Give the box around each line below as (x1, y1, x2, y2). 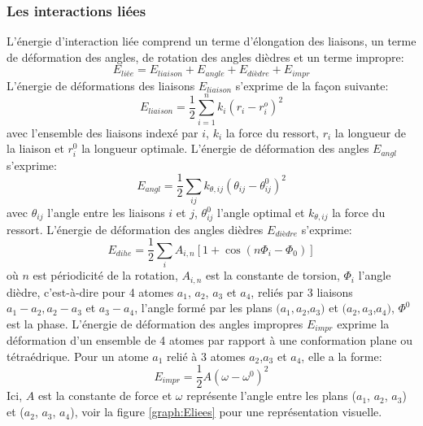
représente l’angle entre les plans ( (186, 387, 356, 404)
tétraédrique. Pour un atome (7, 347, 149, 364)
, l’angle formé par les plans (134, 299, 273, 316)
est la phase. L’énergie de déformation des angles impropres (7, 315, 303, 332)
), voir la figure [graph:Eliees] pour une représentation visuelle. (70, 403, 382, 420)
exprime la (337, 315, 390, 332)
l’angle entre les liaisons (47, 204, 165, 221)
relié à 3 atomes (166, 347, 246, 364)
